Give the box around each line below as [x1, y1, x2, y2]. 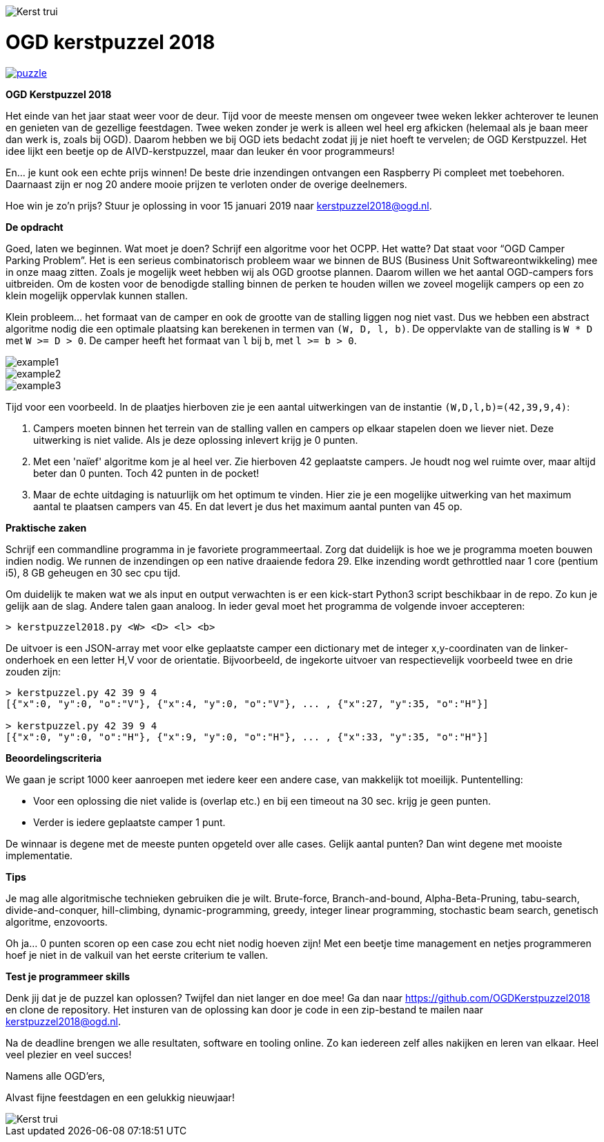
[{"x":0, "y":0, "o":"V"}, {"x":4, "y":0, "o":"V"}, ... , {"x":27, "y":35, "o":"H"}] [6, 698, 489, 709]
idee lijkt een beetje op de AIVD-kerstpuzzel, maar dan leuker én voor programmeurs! [6, 144, 395, 157]
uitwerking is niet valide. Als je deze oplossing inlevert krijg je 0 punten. [33, 433, 358, 446]
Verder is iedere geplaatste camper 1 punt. [33, 816, 226, 828]
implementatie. [6, 849, 73, 861]
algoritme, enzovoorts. [6, 915, 108, 928]
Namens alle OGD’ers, [6, 1069, 106, 1082]
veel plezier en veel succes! [6, 1048, 132, 1060]
